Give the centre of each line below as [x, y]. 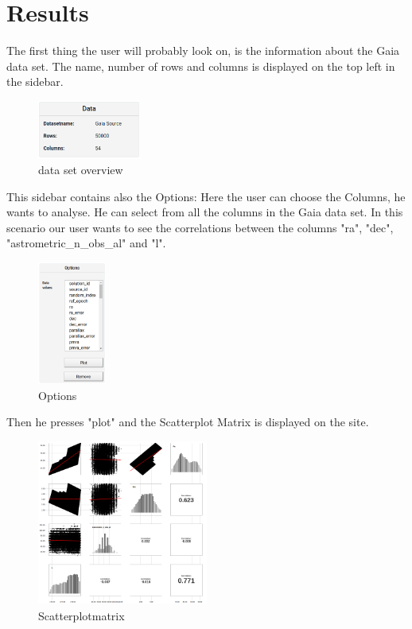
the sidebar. [35, 82]
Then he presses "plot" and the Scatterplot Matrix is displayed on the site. [188, 422]
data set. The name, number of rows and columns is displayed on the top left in [201, 66]
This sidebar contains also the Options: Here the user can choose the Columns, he [206, 196]
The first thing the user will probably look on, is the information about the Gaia [203, 50]
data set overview [81, 170]
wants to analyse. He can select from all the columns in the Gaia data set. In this [205, 212]
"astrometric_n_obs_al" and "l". [86, 243]
